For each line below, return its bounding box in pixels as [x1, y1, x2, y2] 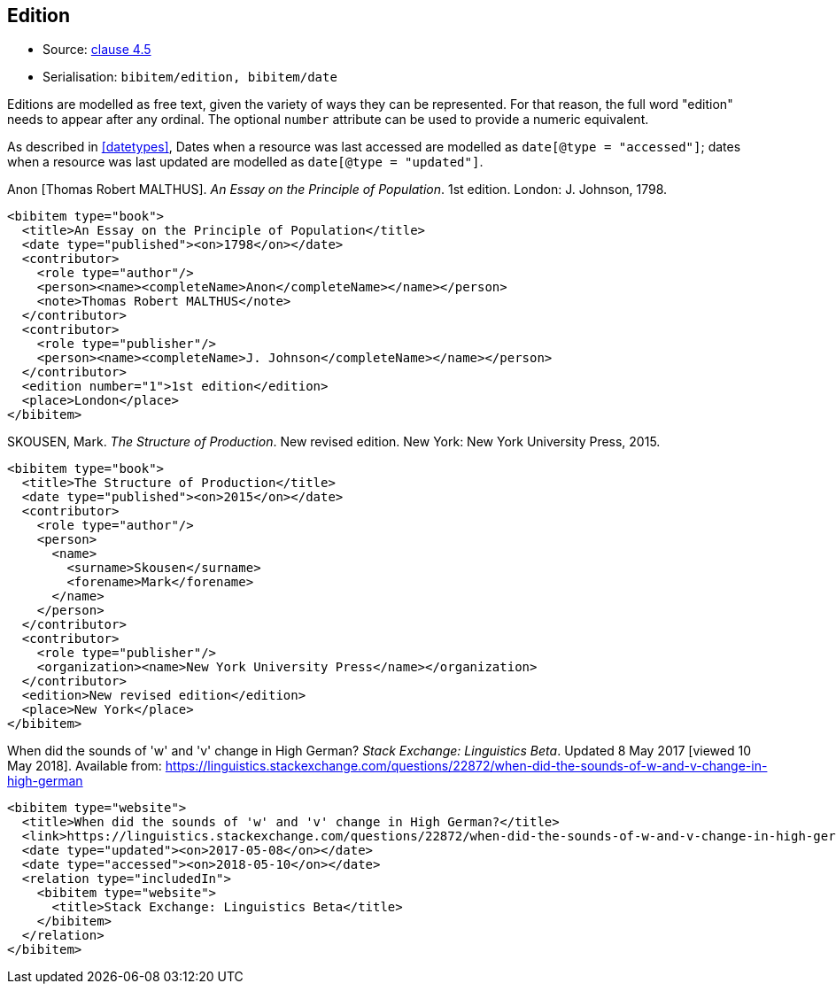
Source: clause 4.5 [43, 42, 151, 58]
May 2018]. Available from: [7, 758, 162, 774]
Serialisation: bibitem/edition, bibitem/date [43, 69, 337, 85]
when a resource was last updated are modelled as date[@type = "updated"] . [7, 154, 484, 170]
